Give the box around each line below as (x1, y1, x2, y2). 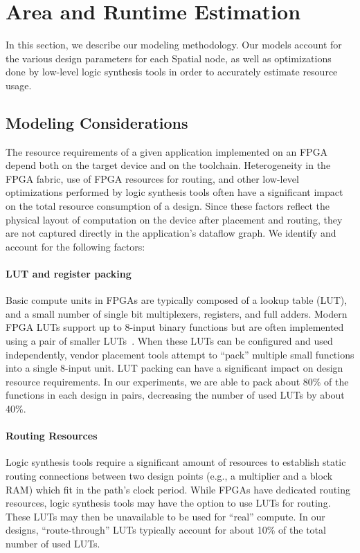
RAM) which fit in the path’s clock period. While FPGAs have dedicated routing (6, 482, 350, 496)
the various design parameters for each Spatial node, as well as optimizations (6, 51, 332, 65)
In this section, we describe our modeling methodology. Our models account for (6, 37, 342, 52)
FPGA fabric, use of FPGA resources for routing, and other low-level (6, 171, 299, 185)
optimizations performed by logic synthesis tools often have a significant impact (6, 185, 343, 199)
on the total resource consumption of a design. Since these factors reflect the (6, 199, 330, 213)
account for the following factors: (6, 239, 145, 253)
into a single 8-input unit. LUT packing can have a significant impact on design (6, 361, 343, 375)
